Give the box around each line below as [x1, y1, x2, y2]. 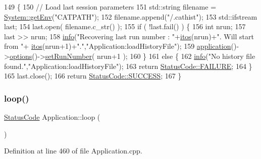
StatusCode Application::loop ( [4, 111, 100, 122]
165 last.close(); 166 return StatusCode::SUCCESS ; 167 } [4, 70, 182, 81]
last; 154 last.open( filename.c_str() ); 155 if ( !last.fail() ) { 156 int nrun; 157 [4, 21, 246, 32]
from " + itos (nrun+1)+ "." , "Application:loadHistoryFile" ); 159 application [4, 41, 231, 51]
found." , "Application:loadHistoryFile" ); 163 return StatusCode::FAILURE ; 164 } [4, 60, 252, 71]
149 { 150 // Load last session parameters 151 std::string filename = [4, 2, 217, 12]
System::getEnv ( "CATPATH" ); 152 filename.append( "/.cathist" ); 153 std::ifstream [4, 11, 257, 22]
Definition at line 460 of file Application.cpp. [4, 145, 142, 156]
